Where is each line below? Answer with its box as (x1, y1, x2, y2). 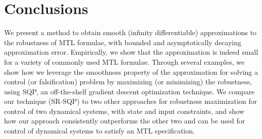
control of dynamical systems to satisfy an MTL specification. (4, 125, 195, 136)
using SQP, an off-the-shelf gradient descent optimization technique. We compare (4, 86, 255, 96)
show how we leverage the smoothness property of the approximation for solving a (4, 66, 258, 77)
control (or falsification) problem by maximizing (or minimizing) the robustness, (4, 76, 252, 87)
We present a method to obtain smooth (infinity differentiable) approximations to (4, 27, 257, 38)
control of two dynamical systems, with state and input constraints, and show (4, 105, 244, 116)
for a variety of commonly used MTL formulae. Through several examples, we (4, 56, 245, 67)
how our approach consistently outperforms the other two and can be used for (4, 115, 245, 126)
